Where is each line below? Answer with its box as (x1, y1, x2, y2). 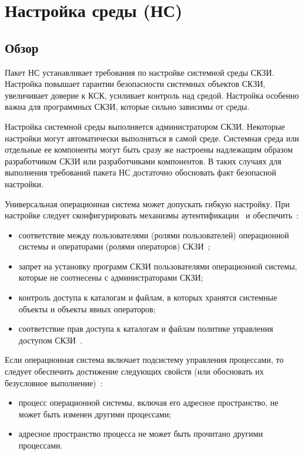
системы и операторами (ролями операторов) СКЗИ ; (18, 240, 211, 252)
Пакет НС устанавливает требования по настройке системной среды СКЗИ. (5, 66, 275, 78)
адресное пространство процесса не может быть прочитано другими (18, 427, 263, 440)
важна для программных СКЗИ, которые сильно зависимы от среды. (5, 100, 250, 113)
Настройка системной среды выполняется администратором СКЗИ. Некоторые (5, 120, 285, 132)
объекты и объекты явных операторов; (18, 302, 156, 315)
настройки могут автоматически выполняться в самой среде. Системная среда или (5, 132, 299, 144)
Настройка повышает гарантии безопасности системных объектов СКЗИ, (5, 77, 266, 90)
